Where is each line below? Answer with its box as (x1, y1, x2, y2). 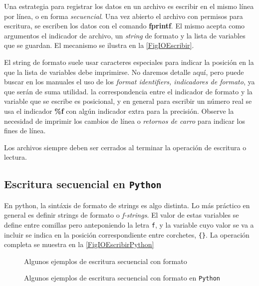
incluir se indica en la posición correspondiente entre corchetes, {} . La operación (4, 229, 250, 240)
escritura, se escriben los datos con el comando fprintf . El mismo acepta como (4, 20, 245, 31)
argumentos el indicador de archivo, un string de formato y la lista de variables (4, 30, 246, 40)
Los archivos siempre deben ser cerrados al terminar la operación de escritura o (4, 142, 247, 152)
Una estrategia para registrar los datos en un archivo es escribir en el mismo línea (4, 1, 254, 11)
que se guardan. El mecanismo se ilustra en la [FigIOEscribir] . (4, 40, 194, 50)
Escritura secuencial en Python (4, 176, 162, 192)
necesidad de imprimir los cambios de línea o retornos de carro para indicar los (4, 115, 245, 126)
